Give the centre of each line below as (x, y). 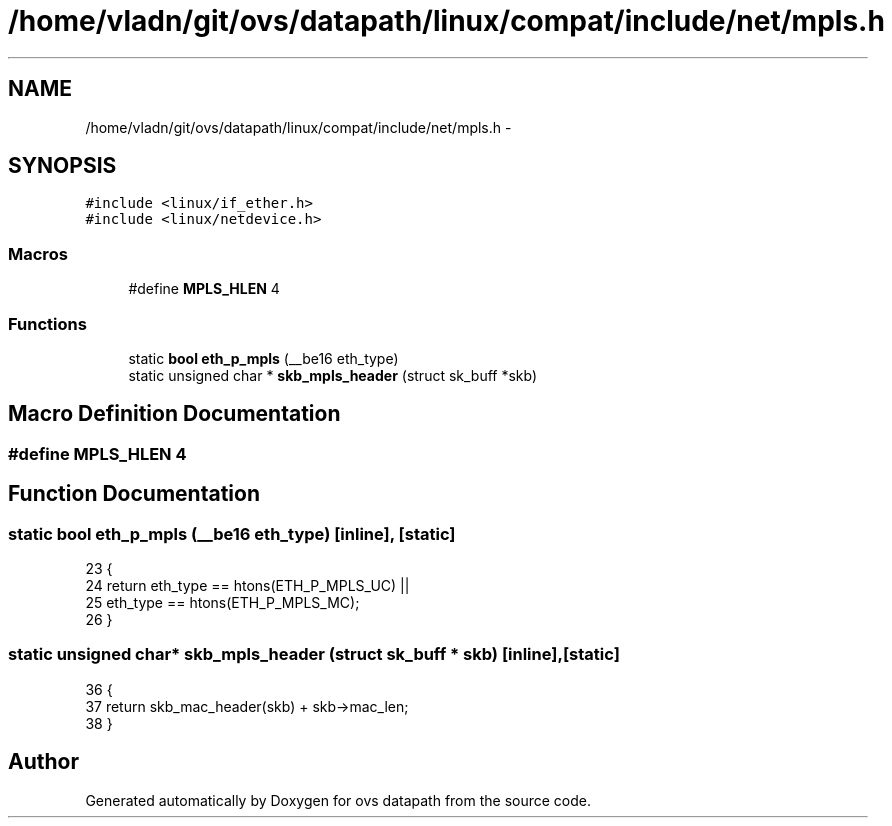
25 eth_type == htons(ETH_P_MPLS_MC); (222, 602)
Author (43, 762)
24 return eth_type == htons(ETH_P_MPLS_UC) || (247, 585)
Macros (38, 253)
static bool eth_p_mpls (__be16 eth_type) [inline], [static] (232, 533)
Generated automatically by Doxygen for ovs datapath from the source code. (338, 800)
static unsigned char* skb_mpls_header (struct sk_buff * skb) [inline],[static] (314, 654)
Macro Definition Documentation (174, 414)
